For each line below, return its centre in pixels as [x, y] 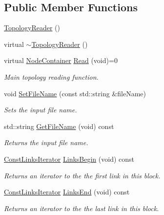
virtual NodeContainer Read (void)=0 [61, 60]
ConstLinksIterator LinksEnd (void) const [67, 192]
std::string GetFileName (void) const [59, 126]
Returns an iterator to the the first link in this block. [82, 175]
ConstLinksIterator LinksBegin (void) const [69, 159]
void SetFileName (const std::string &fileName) [75, 93]
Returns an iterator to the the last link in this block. [82, 208]
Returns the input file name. [46, 142]
